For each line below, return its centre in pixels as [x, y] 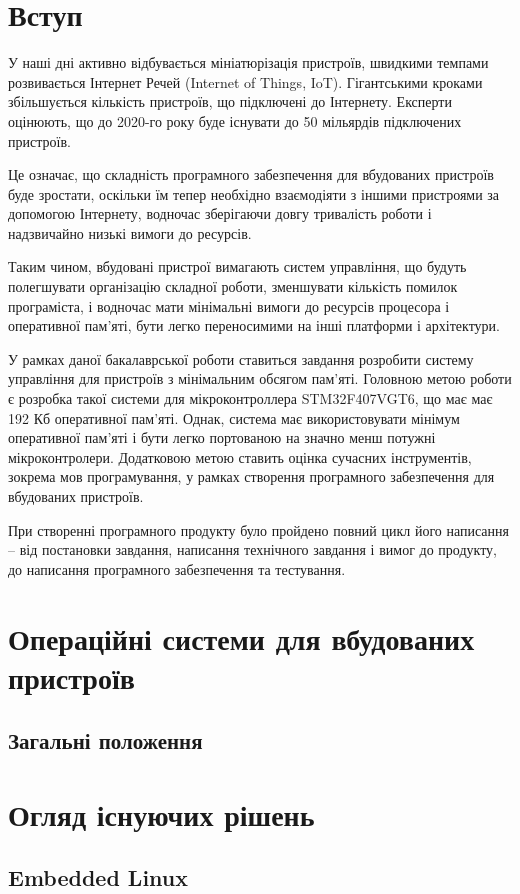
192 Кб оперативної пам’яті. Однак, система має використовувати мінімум [234, 417]
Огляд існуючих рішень [161, 813]
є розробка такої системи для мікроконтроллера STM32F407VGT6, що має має [250, 398]
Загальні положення [105, 740]
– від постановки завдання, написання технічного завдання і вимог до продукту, [252, 549]
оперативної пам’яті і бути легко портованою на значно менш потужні [222, 437]
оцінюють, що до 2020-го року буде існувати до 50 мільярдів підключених [235, 120]
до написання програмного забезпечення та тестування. [177, 568]
